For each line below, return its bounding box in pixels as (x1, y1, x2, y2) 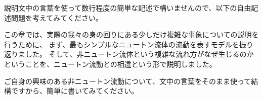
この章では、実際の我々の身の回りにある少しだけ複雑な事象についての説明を (4, 29, 259, 40)
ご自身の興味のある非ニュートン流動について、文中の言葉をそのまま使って (4, 75, 251, 86)
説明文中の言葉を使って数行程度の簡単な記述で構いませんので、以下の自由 (4, 3, 251, 13)
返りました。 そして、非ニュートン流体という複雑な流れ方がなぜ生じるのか (4, 49, 254, 59)
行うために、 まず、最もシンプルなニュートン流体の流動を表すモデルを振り (4, 39, 253, 49)
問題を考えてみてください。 (11, 12, 103, 23)
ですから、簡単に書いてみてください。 (11, 85, 139, 96)
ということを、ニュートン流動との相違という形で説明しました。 (4, 58, 216, 69)
